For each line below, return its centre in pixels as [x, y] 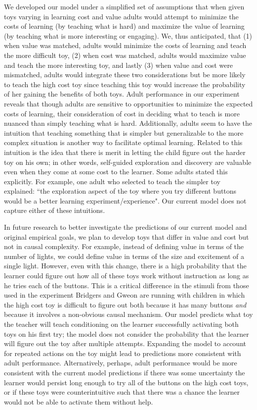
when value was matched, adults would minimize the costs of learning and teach [125, 45]
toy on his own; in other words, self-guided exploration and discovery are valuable [128, 162]
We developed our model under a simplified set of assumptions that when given [124, 6]
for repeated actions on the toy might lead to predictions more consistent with [123, 353]
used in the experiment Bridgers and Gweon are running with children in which [125, 295]
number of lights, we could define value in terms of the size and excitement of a [124, 256]
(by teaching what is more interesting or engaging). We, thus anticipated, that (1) [128, 35]
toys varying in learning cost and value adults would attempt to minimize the [121, 16]
